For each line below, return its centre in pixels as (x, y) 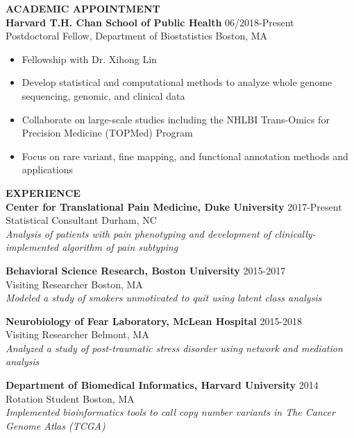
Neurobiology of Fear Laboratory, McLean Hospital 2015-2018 (154, 321)
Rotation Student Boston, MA (70, 398)
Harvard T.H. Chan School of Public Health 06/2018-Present (150, 22)
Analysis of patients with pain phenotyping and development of (138, 233)
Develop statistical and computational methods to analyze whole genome (177, 82)
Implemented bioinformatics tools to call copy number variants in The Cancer (170, 412)
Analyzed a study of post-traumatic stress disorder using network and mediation (174, 348)
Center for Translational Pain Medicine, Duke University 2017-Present (174, 206)
